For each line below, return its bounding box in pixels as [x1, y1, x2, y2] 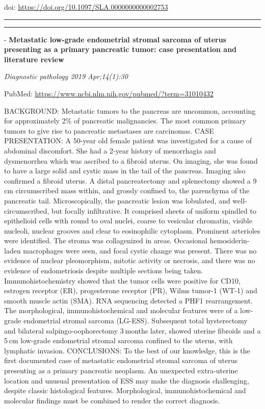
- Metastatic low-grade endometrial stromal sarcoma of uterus [4, 34, 226, 44]
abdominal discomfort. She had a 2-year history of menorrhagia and [4, 145, 216, 156]
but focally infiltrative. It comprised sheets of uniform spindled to [51, 205, 256, 216]
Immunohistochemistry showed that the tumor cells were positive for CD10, [4, 275, 241, 286]
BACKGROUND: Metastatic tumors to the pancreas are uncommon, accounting [4, 105, 256, 116]
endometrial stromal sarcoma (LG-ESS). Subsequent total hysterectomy [23, 315, 248, 326]
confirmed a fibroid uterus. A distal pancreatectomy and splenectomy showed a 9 [4, 175, 257, 186]
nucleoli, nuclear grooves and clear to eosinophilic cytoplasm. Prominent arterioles [4, 225, 260, 236]
